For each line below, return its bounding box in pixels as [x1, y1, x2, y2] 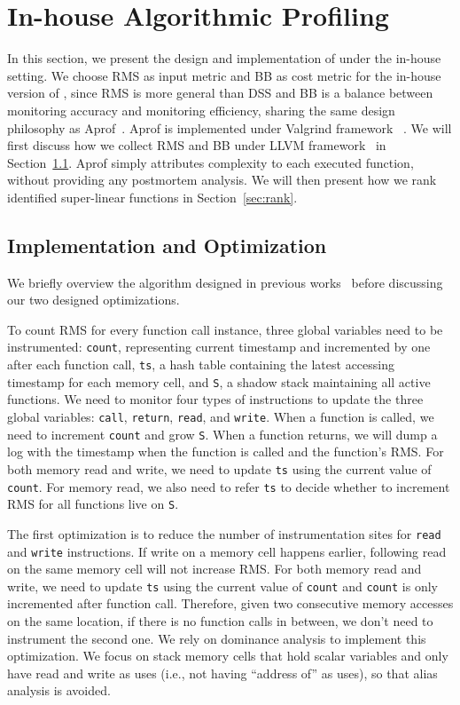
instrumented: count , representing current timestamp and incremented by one [7, 337, 431, 356]
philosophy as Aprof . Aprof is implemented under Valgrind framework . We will [7, 118, 452, 137]
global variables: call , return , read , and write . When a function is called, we [7, 408, 434, 426]
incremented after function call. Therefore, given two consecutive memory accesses [7, 594, 454, 613]
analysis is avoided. [7, 681, 111, 700]
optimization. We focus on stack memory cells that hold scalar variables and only [7, 646, 448, 665]
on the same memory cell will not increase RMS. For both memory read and [7, 559, 422, 578]
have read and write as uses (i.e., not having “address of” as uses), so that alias [7, 663, 438, 682]
